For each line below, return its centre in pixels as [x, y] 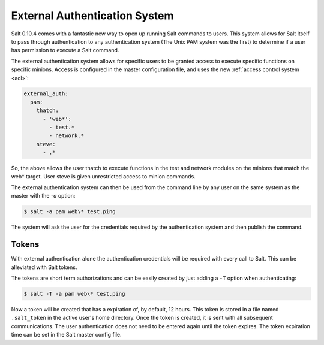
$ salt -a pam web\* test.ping [70, 212]
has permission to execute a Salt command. [65, 50]
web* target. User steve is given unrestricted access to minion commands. [103, 176]
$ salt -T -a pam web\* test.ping [74, 294]
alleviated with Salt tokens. [44, 267]
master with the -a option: [43, 196]
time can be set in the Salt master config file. [67, 335]
